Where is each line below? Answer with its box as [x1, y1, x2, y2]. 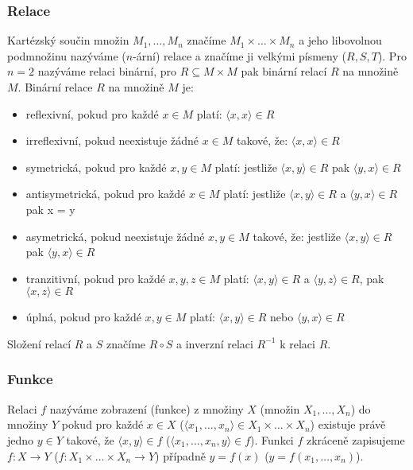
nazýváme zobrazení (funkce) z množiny [49, 400, 244, 417]
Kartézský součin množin [7, 32, 129, 49]
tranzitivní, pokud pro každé [25, 270, 165, 286]
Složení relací [7, 335, 71, 352]
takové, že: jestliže [253, 227, 342, 244]
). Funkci [250, 431, 294, 448]
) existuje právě [310, 416, 386, 433]
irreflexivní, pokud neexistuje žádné [25, 132, 199, 149]
